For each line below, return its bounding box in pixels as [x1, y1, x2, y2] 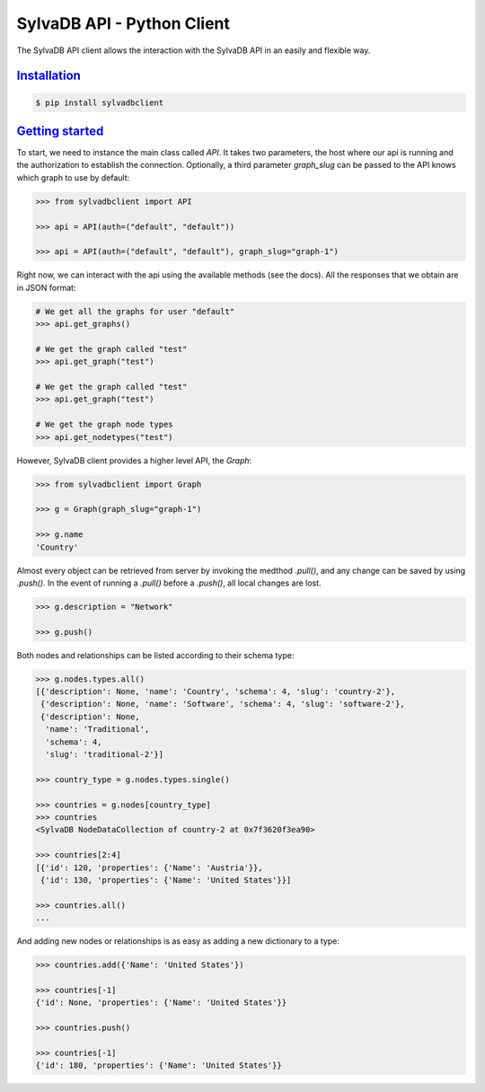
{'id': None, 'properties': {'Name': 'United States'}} [35, 998, 287, 1008]
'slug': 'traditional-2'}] [45, 750, 164, 760]
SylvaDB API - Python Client [16, 13, 231, 33]
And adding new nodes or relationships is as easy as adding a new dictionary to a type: [16, 936, 340, 947]
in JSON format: [16, 282, 76, 293]
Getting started [16, 123, 104, 138]
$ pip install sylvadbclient [35, 97, 164, 108]
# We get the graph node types [35, 419, 174, 430]
